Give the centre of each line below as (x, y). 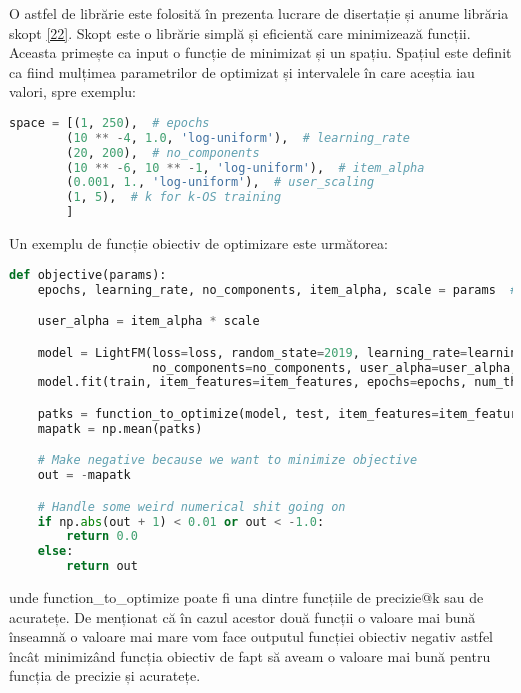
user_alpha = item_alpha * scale (148, 321)
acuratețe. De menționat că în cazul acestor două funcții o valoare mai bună (242, 616)
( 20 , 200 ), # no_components (163, 152)
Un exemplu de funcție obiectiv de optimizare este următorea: (198, 243)
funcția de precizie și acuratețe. (105, 675)
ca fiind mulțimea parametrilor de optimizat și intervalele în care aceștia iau (242, 71)
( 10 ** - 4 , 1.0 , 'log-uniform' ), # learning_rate (238, 137)
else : (55, 551)
